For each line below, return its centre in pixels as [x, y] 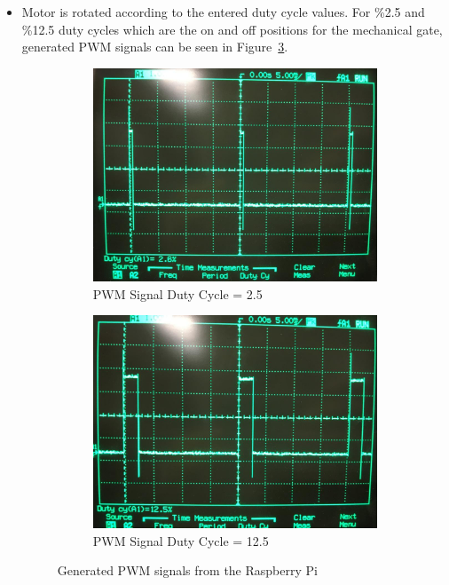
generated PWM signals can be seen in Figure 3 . [155, 47]
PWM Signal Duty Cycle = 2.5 [177, 293]
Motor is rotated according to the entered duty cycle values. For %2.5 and [223, 12]
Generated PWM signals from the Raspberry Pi [187, 570]
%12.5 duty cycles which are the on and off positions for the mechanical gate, [232, 29]
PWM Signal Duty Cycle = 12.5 [181, 540]
